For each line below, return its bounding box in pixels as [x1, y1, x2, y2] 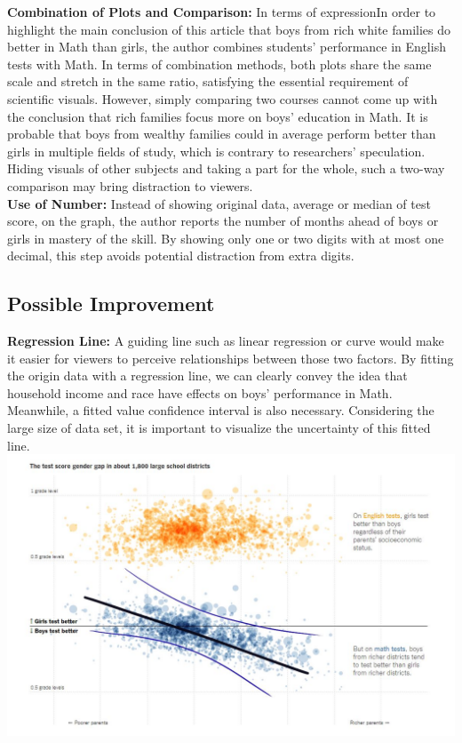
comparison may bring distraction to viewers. [7, 176, 253, 195]
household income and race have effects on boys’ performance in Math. [7, 383, 393, 402]
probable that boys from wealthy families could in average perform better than [7, 124, 436, 143]
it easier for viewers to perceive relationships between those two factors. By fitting [7, 348, 454, 367]
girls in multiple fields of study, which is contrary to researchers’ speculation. [7, 141, 426, 160]
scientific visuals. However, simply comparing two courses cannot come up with [7, 89, 438, 108]
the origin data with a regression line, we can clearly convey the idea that [7, 366, 408, 385]
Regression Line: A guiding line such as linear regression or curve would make [7, 332, 444, 350]
